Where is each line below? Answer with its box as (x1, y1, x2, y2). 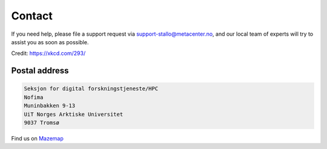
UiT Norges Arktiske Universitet (24, 111, 124, 118)
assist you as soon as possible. (11, 38, 89, 45)
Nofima (24, 94, 44, 101)
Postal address (11, 65, 69, 76)
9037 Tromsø (24, 119, 60, 126)
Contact (11, 9, 53, 22)
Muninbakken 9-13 (24, 102, 76, 109)
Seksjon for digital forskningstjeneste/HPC (24, 85, 159, 92)
